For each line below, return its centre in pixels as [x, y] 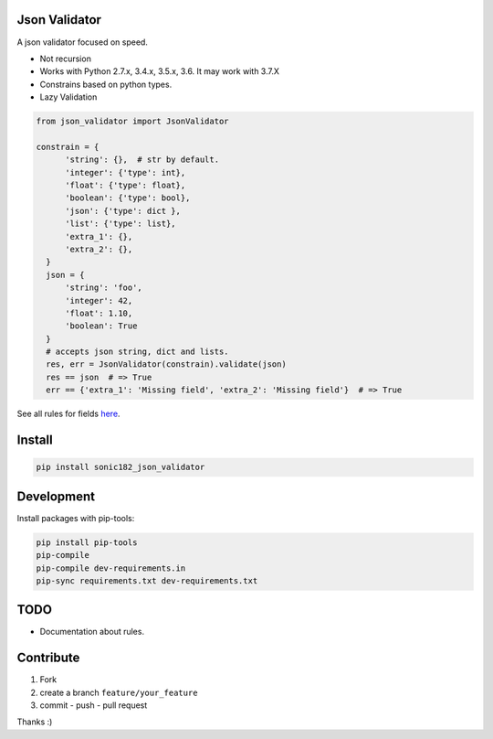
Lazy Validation [68, 97]
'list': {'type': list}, [121, 224]
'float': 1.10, [99, 313]
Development [56, 496]
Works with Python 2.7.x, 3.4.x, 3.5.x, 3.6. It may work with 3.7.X [160, 71]
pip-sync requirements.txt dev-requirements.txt [147, 580]
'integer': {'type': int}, [126, 172]
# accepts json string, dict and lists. [137, 352]
